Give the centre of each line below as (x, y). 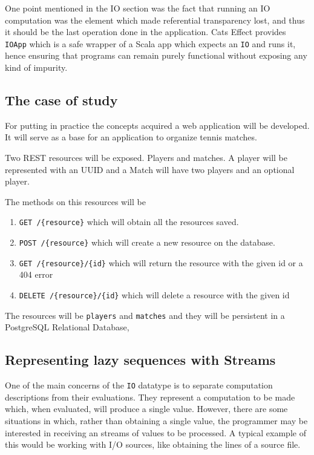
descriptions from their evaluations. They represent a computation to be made (150, 397)
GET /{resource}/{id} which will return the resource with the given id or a (161, 262)
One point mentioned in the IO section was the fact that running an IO (138, 8)
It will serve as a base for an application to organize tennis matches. (131, 137)
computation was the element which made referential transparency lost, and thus (155, 20)
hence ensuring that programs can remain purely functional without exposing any (156, 55)
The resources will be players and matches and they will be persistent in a (145, 315)
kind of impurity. (36, 67)
